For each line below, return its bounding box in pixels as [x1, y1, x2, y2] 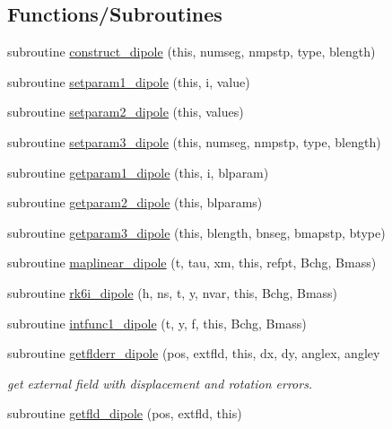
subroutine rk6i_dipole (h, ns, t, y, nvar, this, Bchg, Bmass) [7, 283, 338, 302]
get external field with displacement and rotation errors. [7, 373, 313, 392]
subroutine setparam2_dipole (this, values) [7, 102, 244, 121]
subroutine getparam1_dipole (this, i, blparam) [7, 162, 269, 181]
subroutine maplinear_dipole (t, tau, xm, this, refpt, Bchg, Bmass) [7, 253, 377, 272]
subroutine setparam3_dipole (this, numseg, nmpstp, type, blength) [7, 132, 381, 151]
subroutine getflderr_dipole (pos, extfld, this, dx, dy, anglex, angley [7, 344, 380, 363]
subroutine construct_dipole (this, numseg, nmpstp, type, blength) [7, 42, 376, 61]
